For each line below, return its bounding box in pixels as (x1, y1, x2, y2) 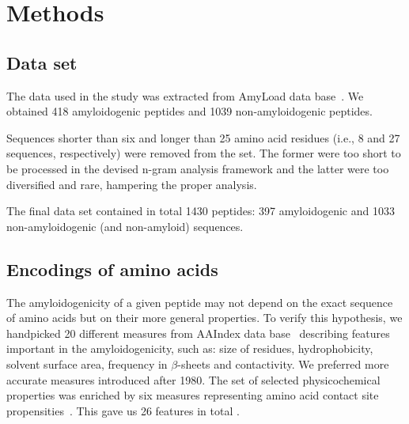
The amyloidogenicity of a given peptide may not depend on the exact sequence (6, 293, 393, 310)
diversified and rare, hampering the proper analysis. (6, 176, 257, 192)
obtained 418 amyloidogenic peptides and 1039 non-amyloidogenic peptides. (6, 103, 373, 119)
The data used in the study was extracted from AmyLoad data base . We (6, 87, 364, 104)
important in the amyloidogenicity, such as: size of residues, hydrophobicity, (6, 340, 373, 357)
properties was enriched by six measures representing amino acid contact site (6, 387, 379, 403)
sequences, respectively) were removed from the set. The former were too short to (6, 145, 401, 161)
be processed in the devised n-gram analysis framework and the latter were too (6, 160, 389, 176)
